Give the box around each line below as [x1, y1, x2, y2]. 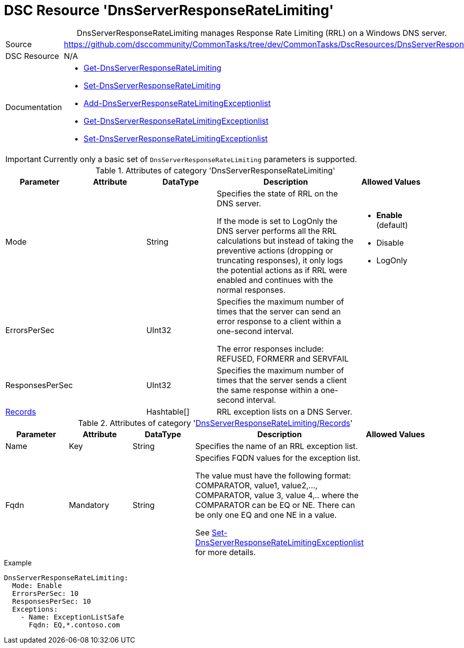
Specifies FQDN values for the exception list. [195, 452, 361, 463]
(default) [376, 220, 408, 230]
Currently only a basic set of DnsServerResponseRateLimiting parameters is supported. [43, 154, 357, 164]
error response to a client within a [216, 316, 341, 326]
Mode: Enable [12, 581, 62, 590]
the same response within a [216, 385, 319, 395]
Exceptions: [12, 605, 58, 613]
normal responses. [216, 284, 286, 295]
